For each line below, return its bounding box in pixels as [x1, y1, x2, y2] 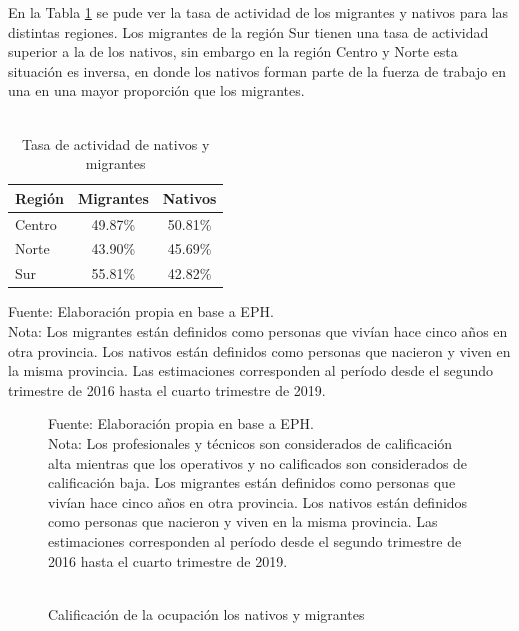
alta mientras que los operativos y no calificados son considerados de [48, 452, 468, 473]
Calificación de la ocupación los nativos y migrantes [48, 603, 365, 624]
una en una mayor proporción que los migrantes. [8, 80, 305, 101]
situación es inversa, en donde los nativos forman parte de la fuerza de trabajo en [8, 60, 506, 81]
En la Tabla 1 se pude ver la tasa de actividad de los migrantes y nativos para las [8, 2, 509, 22]
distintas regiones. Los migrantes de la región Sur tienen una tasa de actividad [8, 21, 489, 42]
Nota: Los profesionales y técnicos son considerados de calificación [48, 432, 453, 453]
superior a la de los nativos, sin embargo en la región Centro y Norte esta [8, 41, 458, 62]
